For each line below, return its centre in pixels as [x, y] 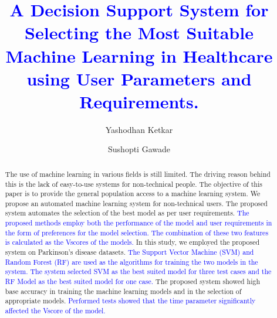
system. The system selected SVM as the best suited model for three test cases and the [138, 271]
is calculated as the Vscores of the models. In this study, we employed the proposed [132, 242]
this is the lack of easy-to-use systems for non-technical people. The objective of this [134, 184]
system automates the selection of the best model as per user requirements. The [127, 213]
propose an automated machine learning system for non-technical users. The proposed [136, 203]
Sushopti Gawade [139, 149]
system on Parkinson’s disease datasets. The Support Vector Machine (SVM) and [129, 252]
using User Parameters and [139, 78]
